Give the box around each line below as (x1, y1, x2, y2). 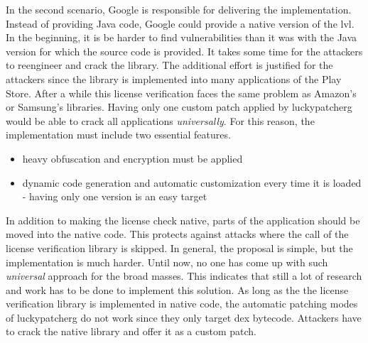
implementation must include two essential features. (6, 127, 231, 142)
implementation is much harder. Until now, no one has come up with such (6, 254, 328, 269)
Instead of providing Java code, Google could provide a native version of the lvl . (6, 16, 355, 31)
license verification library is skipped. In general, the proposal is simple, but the (6, 240, 353, 255)
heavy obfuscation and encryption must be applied (22, 151, 243, 165)
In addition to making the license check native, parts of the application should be (6, 212, 360, 227)
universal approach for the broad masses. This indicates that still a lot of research (6, 268, 362, 283)
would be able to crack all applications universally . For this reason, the (6, 113, 315, 128)
